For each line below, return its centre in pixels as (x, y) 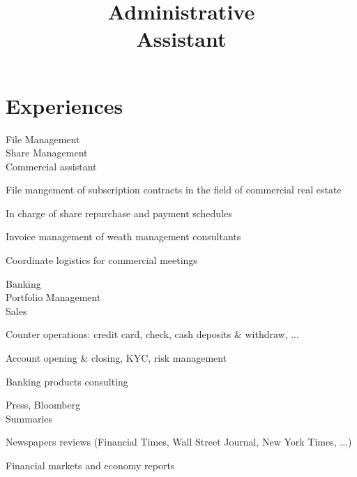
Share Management (47, 153)
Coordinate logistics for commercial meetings (101, 260)
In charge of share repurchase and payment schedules (119, 213)
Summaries (29, 418)
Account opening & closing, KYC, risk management (116, 358)
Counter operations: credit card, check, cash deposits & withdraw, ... (152, 334)
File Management (43, 139)
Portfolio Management (53, 297)
